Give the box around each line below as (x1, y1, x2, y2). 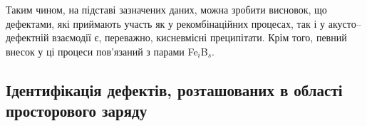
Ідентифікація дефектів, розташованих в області (6, 78, 343, 100)
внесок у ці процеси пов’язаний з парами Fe (6, 43, 198, 58)
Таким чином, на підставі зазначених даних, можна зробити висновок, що (6, 2, 327, 16)
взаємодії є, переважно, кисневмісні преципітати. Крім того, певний (52, 30, 347, 45)
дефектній (6, 30, 49, 45)
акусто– (328, 16, 361, 31)
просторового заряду (6, 100, 148, 122)
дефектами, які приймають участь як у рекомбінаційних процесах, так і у (6, 16, 326, 31)
